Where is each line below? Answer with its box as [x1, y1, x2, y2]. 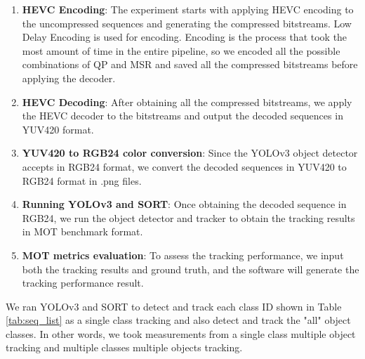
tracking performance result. [22, 275, 144, 290]
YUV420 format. [22, 122, 94, 136]
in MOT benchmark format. [22, 224, 143, 239]
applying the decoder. [22, 70, 116, 85]
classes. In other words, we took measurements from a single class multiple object [6, 326, 356, 341]
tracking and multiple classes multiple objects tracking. [6, 340, 243, 355]
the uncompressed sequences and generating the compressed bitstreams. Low [22, 15, 352, 30]
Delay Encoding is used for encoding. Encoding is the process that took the [22, 30, 347, 44]
